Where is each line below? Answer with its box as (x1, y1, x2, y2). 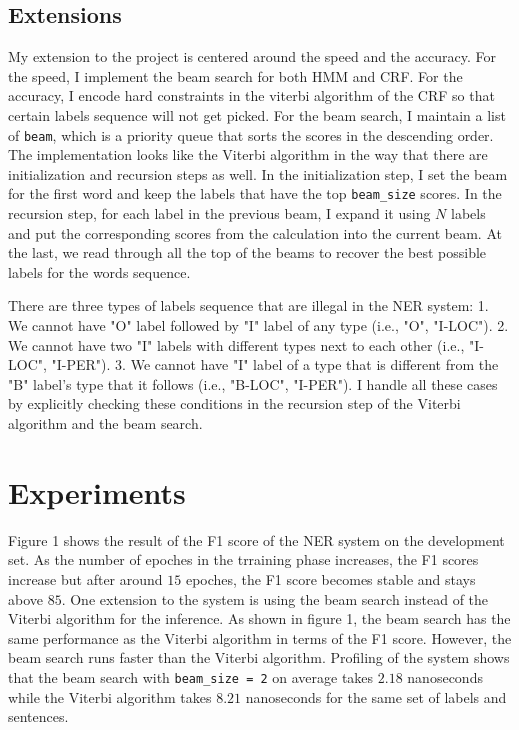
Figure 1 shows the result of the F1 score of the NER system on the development (8, 529, 505, 550)
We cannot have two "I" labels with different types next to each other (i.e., (8, 334, 465, 355)
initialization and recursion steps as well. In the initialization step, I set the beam (8, 163, 508, 184)
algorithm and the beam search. (8, 413, 203, 434)
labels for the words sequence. (8, 261, 191, 282)
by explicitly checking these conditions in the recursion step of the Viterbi (8, 393, 461, 414)
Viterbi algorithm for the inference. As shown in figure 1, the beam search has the (8, 608, 511, 629)
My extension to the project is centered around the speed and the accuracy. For (8, 46, 496, 67)
